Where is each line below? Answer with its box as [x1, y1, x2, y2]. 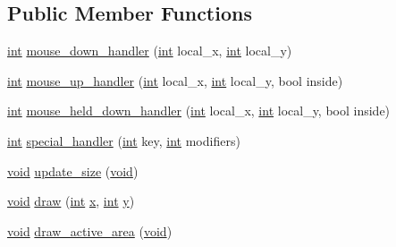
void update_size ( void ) [7, 161, 139, 180]
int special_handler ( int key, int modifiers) [7, 131, 240, 149]
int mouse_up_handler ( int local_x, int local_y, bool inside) [7, 71, 343, 89]
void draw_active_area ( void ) [7, 221, 173, 240]
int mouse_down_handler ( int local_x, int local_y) [7, 41, 292, 60]
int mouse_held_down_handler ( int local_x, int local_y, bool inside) [7, 101, 391, 120]
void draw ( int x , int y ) [7, 192, 135, 210]
